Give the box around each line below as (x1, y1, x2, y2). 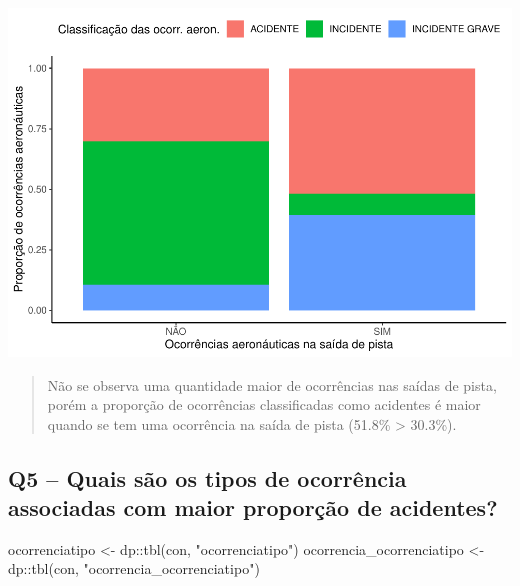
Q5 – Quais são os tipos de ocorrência (8, 462, 407, 493)
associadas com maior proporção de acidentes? (8, 492, 498, 523)
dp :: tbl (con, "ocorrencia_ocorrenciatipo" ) (8, 558, 260, 579)
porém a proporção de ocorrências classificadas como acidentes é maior (47, 394, 481, 415)
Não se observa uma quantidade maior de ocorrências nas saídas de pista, (47, 374, 497, 395)
